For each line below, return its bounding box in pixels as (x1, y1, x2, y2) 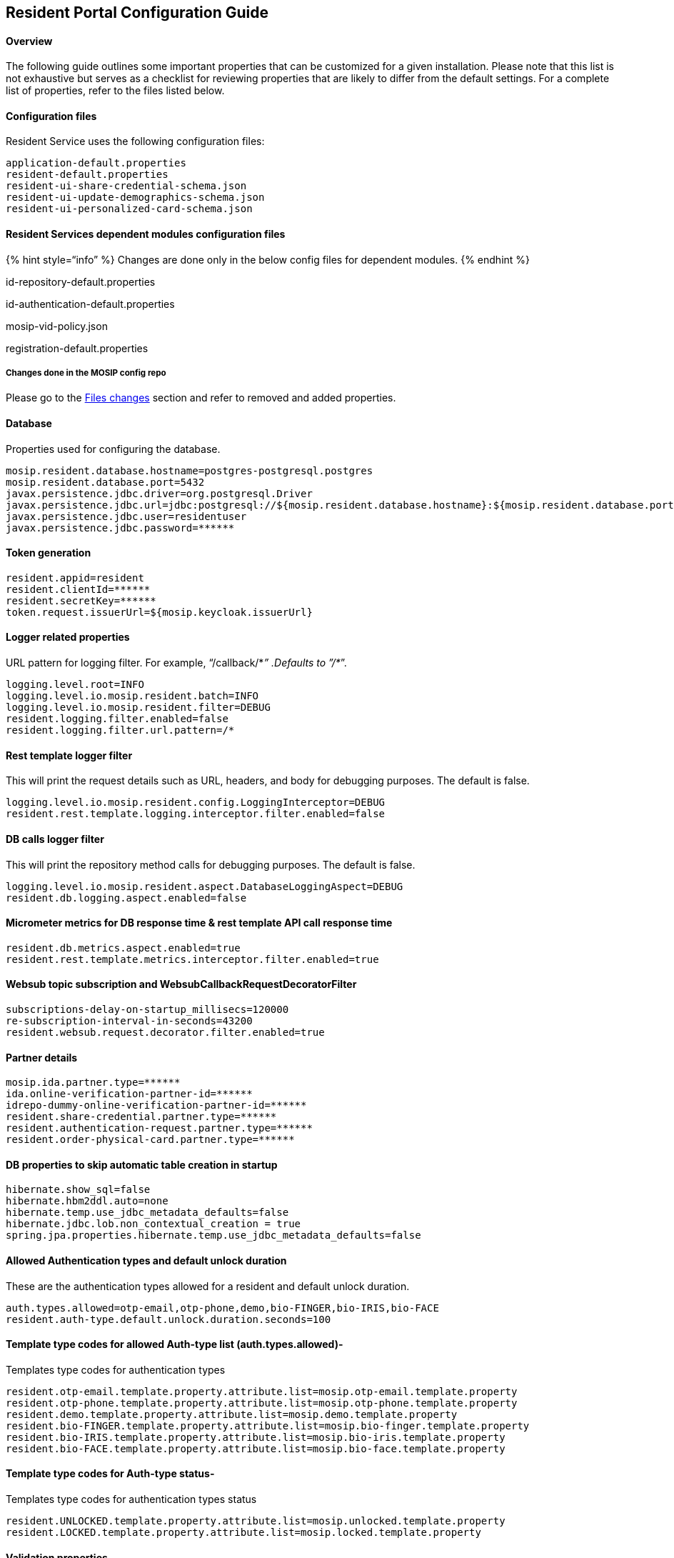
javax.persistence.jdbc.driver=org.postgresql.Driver (6, 487, 313, 499)
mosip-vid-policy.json (6, 319, 108, 332)
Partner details (6, 1051, 78, 1064)
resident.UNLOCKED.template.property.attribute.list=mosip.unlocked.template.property (6, 1515, 505, 1527)
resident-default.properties (6, 169, 168, 181)
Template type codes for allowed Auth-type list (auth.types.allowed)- (6, 1338, 343, 1351)
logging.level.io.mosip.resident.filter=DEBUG (6, 701, 271, 714)
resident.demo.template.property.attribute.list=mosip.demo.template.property (6, 1408, 458, 1420)
